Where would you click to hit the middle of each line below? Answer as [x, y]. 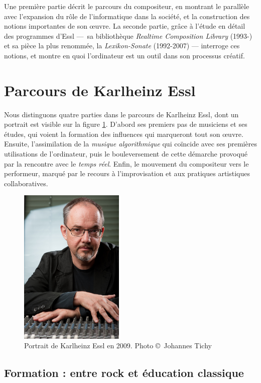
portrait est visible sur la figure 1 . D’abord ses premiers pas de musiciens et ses [126, 124]
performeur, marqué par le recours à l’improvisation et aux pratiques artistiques [127, 173]
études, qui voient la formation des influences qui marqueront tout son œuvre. [124, 134]
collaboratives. [26, 183]
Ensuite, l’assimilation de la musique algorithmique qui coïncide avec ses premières [130, 144]
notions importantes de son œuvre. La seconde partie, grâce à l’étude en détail [125, 26]
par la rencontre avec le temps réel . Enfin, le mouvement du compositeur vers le [126, 163]
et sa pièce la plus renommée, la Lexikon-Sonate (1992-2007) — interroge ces [122, 46]
